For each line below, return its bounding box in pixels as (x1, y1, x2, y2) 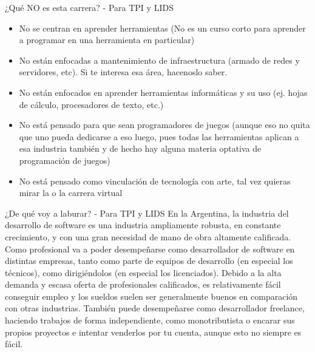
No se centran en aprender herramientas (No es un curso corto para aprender (19, 21, 306, 34)
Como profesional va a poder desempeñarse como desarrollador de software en (5, 242, 295, 255)
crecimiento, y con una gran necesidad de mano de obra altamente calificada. (5, 230, 291, 243)
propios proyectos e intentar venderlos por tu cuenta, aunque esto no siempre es (5, 325, 302, 338)
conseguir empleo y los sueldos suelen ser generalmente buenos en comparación (5, 289, 298, 302)
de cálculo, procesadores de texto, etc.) (19, 98, 164, 110)
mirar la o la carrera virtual (19, 186, 123, 199)
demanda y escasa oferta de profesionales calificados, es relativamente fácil (5, 278, 281, 291)
